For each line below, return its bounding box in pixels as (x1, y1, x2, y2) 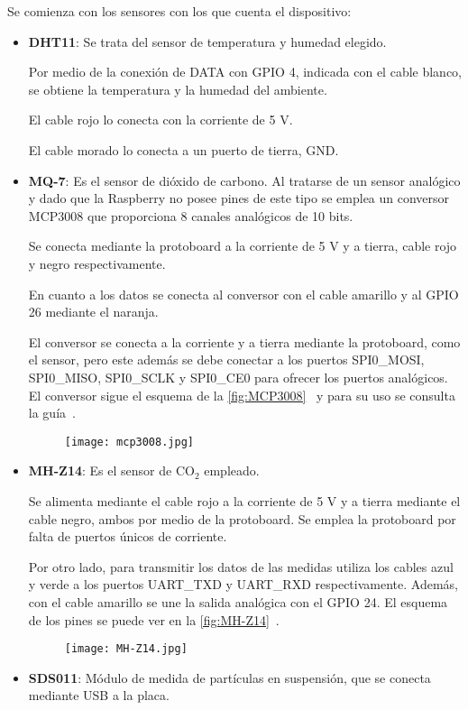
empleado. (204, 461, 260, 480)
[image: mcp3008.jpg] (64, 435, 194, 448)
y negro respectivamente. (28, 254, 166, 272)
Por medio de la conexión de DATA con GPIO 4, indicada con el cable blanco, (28, 62, 463, 81)
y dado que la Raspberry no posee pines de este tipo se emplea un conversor (28, 189, 450, 207)
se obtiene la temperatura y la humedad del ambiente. (28, 79, 327, 98)
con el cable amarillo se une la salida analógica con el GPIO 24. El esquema (28, 592, 448, 611)
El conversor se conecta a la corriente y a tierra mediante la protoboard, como (28, 332, 461, 351)
